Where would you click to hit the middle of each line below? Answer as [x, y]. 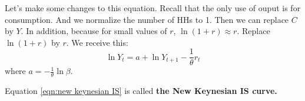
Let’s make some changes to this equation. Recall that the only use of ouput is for [153, 8]
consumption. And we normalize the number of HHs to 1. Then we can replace [147, 19]
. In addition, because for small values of [94, 31]
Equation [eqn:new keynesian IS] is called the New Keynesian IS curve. [141, 91]
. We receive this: [97, 42]
